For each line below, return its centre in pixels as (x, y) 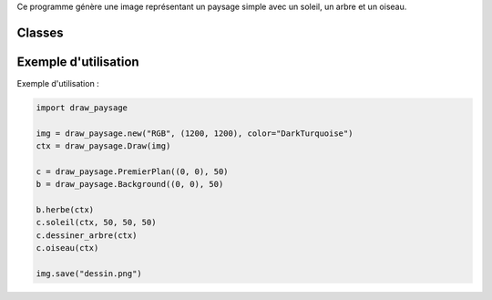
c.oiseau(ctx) (67, 248)
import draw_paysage (82, 108)
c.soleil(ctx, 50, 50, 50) (96, 222)
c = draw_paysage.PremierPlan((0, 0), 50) (132, 171)
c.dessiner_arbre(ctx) (87, 235)
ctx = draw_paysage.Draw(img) (103, 146)
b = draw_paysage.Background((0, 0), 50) (130, 184)
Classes (40, 32)
